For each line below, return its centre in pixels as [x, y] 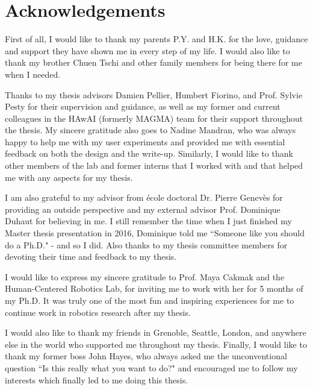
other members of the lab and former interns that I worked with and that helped [154, 165]
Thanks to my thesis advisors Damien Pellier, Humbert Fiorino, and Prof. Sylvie [154, 94]
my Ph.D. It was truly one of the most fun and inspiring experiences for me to [150, 300]
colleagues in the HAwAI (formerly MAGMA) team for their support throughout [154, 118]
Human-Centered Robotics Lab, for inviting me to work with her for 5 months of [154, 288]
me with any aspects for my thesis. [69, 177]
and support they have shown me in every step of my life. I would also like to [147, 50]
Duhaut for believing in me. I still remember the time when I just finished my [148, 221]
